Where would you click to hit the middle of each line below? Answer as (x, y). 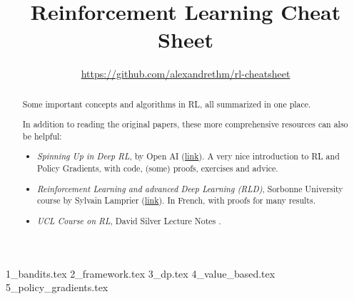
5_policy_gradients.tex (57, 287)
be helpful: (42, 136)
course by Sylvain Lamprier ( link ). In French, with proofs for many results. (176, 200)
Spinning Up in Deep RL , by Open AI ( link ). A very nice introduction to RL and (188, 156)
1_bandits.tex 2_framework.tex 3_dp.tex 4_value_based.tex (141, 273)
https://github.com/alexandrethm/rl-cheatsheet (186, 74)
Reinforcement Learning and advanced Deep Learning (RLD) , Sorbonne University (190, 188)
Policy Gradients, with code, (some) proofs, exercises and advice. (158, 168)
